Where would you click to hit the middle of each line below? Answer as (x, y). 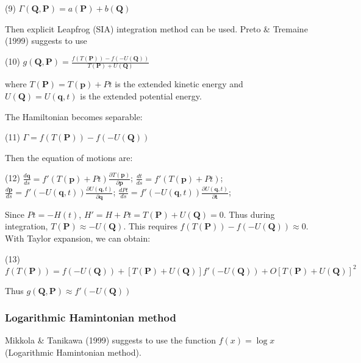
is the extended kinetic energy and (179, 84)
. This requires (150, 226)
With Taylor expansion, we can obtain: (78, 238)
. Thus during (249, 214)
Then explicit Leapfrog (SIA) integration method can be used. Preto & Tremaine (156, 28)
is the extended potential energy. (141, 96)
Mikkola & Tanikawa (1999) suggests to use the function (111, 340)
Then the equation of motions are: (69, 157)
